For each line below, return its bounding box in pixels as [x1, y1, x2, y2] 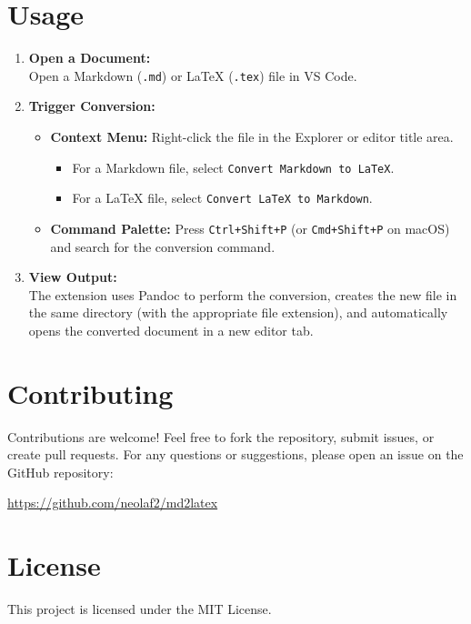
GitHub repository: [7, 462, 114, 481]
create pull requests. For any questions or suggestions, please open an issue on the [7, 445, 464, 464]
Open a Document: [28, 48, 151, 67]
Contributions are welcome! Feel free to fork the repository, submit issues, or [7, 427, 435, 446]
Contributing [7, 374, 174, 411]
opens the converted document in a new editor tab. [28, 320, 314, 339]
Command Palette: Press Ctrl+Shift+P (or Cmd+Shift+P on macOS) [50, 218, 450, 237]
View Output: [28, 267, 117, 287]
